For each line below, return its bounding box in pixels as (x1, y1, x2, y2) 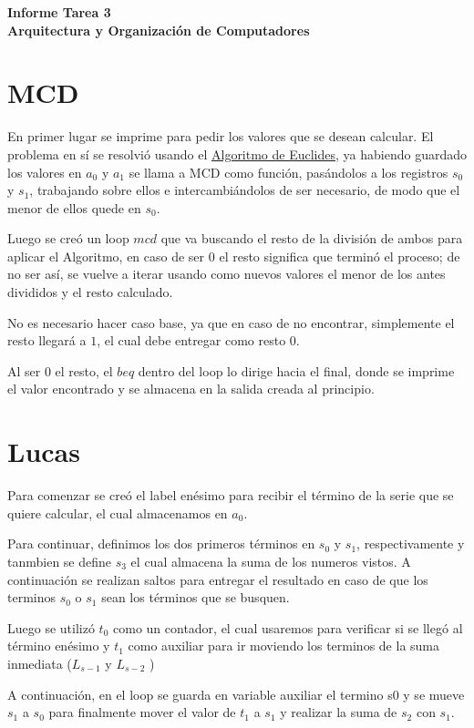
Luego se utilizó (7, 618, 95, 637)
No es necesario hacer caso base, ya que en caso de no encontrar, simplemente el (7, 313, 455, 332)
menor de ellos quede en (7, 198, 141, 217)
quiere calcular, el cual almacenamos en (7, 503, 228, 522)
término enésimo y (7, 636, 110, 655)
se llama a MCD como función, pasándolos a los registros (129, 162, 448, 181)
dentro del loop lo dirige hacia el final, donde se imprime (138, 361, 455, 380)
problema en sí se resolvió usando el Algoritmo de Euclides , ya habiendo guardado (7, 144, 467, 163)
